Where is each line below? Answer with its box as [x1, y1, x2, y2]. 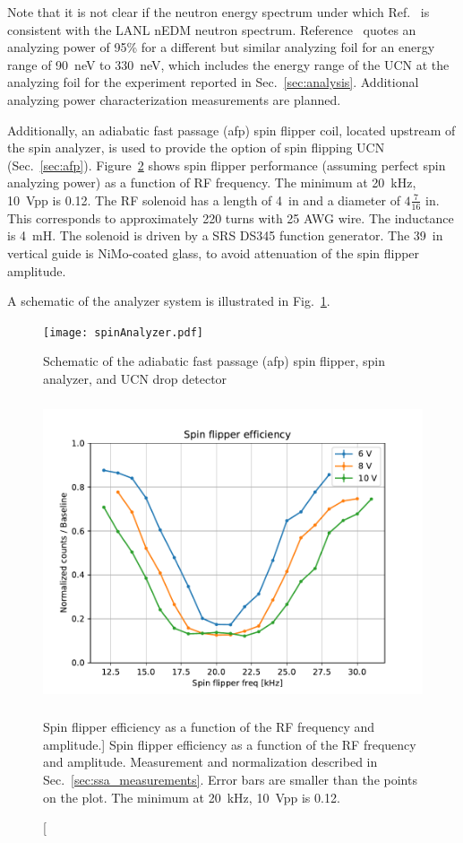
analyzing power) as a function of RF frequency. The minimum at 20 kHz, [7, 173, 416, 192]
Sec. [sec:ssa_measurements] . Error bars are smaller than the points [43, 769, 417, 788]
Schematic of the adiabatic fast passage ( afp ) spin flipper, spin [43, 352, 385, 370]
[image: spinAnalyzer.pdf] [43, 326, 203, 339]
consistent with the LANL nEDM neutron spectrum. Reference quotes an [7, 20, 416, 39]
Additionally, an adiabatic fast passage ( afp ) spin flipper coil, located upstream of [7, 120, 456, 139]
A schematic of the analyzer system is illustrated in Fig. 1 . [7, 291, 330, 310]
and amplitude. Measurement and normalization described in [43, 752, 378, 771]
